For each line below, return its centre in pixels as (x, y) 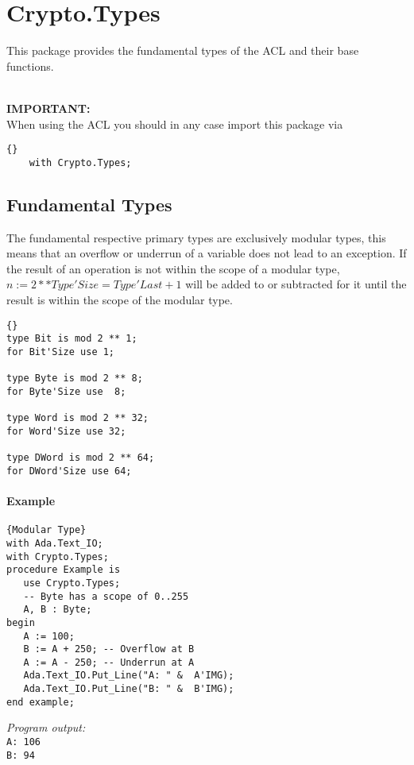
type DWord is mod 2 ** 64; (81, 458)
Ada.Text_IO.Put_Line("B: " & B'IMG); (129, 689)
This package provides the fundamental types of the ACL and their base (183, 50)
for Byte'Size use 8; (66, 391)
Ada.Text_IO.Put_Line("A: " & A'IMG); (129, 676)
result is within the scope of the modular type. (120, 299)
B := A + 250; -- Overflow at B (109, 649)
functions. (30, 66)
